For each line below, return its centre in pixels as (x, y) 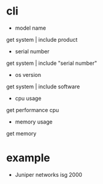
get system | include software (43, 87)
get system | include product (42, 39)
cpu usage (28, 98)
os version (28, 74)
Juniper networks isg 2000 (48, 174)
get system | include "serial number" (52, 63)
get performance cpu (33, 110)
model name (30, 28)
